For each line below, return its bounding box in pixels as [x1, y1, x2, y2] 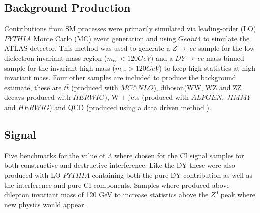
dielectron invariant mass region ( [4, 52, 107, 63]
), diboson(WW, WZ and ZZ [153, 82, 242, 92]
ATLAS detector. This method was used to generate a [4, 43, 170, 53]
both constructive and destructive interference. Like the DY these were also [4, 160, 235, 170]
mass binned [206, 52, 244, 63]
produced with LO [4, 169, 61, 180]
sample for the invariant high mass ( [4, 62, 115, 73]
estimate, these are [4, 82, 62, 92]
